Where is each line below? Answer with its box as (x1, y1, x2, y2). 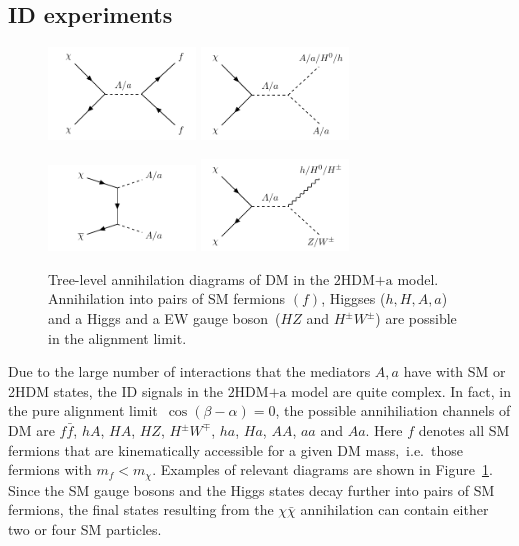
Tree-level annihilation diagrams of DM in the (48, 268, 330, 289)
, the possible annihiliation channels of (275, 400, 511, 421)
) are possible (375, 308, 457, 329)
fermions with (8, 459, 92, 480)
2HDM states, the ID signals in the (8, 380, 223, 401)
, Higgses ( (321, 288, 386, 309)
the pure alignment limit (8, 400, 158, 421)
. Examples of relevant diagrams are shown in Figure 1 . (152, 459, 493, 480)
